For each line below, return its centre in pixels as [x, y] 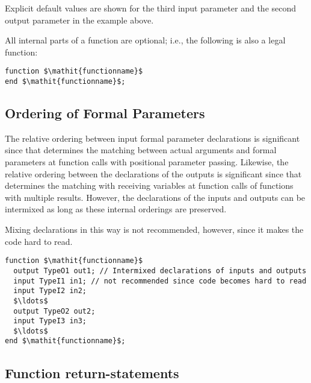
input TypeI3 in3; [50, 321]
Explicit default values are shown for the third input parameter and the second [151, 8]
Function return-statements [92, 372]
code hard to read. [39, 241]
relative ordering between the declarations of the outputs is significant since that [153, 173]
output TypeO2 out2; [54, 311]
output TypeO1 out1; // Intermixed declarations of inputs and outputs [160, 271]
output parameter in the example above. [79, 20]
